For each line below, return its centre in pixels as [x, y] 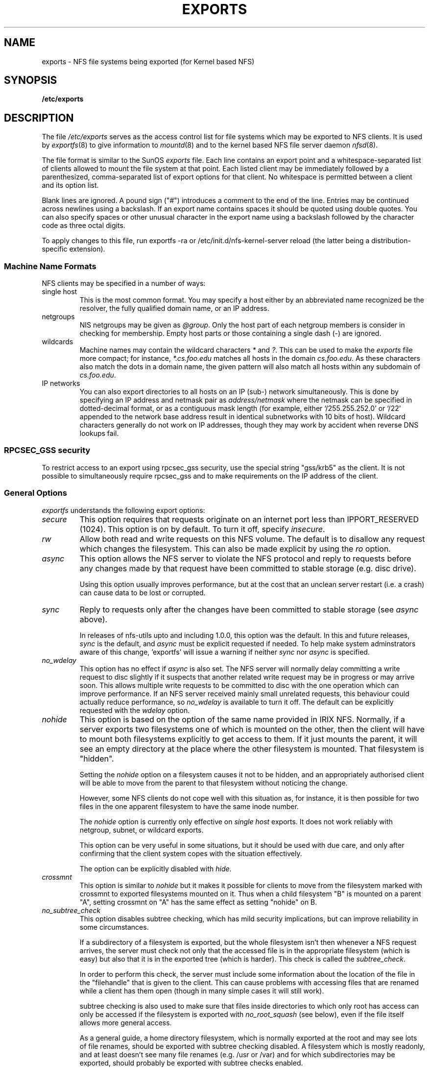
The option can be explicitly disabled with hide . [155, 868]
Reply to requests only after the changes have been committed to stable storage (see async [249, 609]
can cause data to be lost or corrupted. [143, 592]
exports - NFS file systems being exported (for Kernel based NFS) [148, 61]
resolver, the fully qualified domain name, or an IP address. [174, 308]
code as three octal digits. [83, 226]
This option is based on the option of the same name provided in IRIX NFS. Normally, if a [242, 719]
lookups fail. [99, 433]
